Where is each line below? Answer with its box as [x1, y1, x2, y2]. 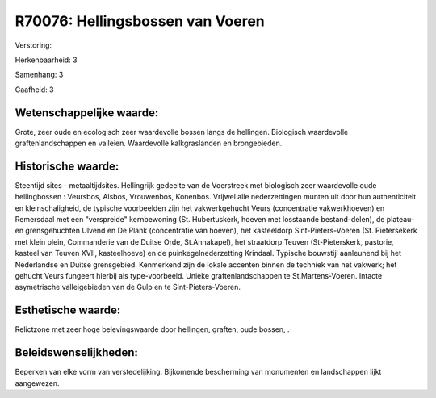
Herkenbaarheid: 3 [15, 55, 78, 65]
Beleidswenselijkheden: [15, 346, 139, 359]
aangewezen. [15, 378, 60, 388]
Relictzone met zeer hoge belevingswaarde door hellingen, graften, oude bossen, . [15, 325, 290, 334]
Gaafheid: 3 [15, 85, 54, 94]
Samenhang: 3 [15, 69, 64, 80]
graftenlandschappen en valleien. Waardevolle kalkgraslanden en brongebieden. [15, 138, 283, 149]
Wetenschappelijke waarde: [15, 106, 159, 119]
